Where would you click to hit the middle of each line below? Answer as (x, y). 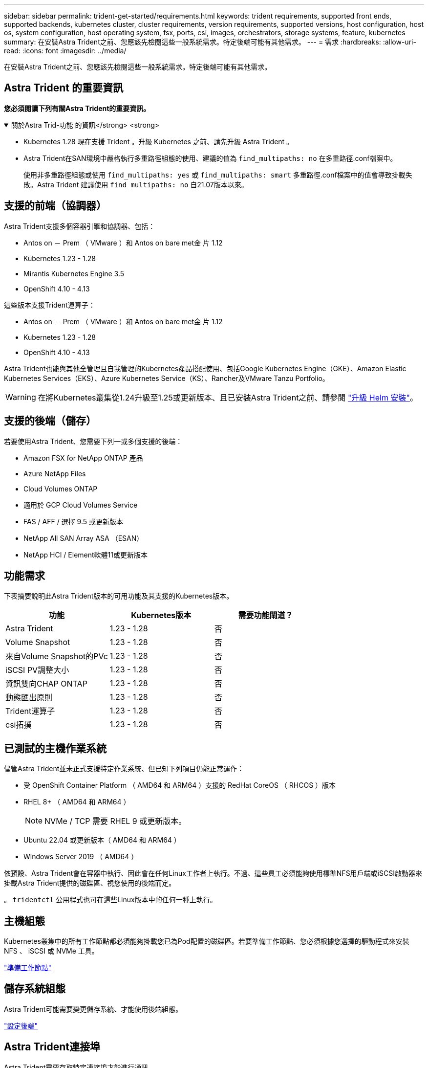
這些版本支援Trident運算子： (50, 305)
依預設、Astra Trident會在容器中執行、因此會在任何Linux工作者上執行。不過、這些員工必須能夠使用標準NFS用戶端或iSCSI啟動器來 (213, 873)
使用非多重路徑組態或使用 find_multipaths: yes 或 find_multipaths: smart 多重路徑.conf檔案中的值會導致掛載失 (218, 175)
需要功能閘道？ (266, 615)
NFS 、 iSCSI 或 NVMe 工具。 (51, 951)
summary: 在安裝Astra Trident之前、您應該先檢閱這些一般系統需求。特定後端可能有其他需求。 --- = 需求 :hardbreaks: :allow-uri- (210, 42)
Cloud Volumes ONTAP (61, 489)
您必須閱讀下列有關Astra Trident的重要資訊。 (77, 108)
